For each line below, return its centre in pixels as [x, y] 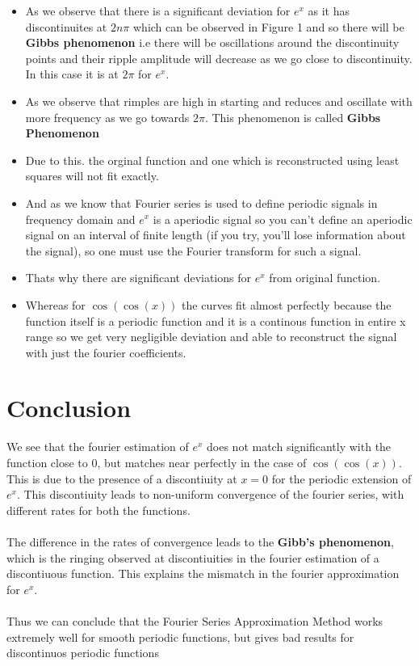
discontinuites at [66, 26]
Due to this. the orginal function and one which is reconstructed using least [212, 160]
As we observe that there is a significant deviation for [158, 11]
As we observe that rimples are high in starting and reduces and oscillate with [219, 101]
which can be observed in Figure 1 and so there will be [269, 26]
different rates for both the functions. [98, 510]
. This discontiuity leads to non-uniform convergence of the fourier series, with [210, 494]
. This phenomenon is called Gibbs [293, 117]
